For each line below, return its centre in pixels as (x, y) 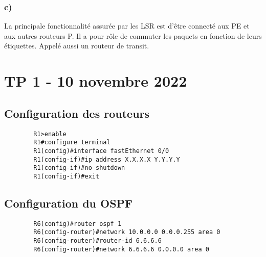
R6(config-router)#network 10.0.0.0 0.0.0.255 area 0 (127, 232)
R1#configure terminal (72, 143)
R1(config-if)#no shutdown (79, 168)
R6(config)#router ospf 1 (77, 224)
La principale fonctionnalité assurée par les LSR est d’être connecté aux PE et (127, 26)
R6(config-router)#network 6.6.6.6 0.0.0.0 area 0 (121, 249)
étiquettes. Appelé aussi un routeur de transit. (77, 46)
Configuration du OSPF (69, 203)
